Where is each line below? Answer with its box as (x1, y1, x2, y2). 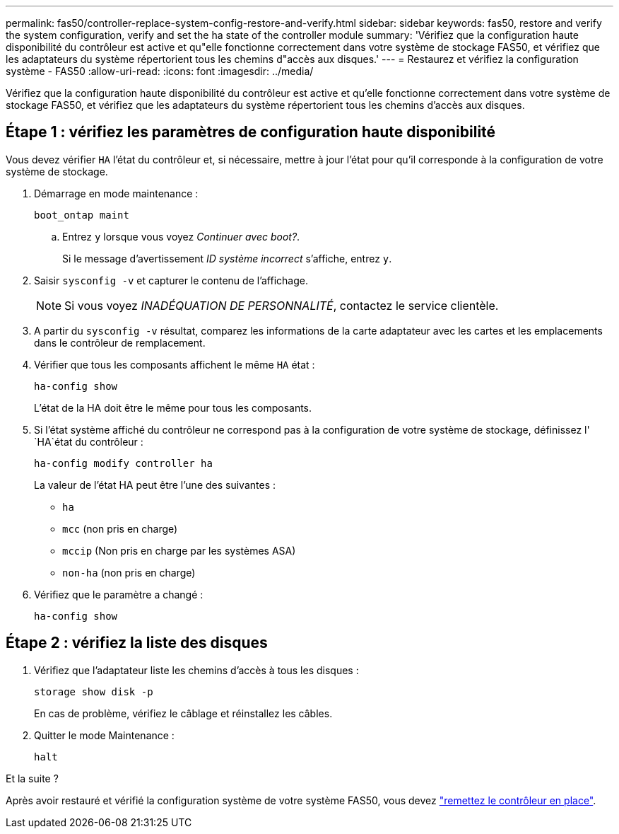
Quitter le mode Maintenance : (34, 729, 175, 741)
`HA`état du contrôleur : (34, 435, 143, 448)
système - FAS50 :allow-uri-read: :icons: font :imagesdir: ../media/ (6, 65, 314, 77)
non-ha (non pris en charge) (62, 566, 196, 579)
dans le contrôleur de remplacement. (34, 336, 206, 349)
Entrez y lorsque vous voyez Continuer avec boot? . (62, 230, 300, 243)
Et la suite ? (6, 772, 59, 784)
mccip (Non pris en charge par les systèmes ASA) (62, 544, 296, 557)
